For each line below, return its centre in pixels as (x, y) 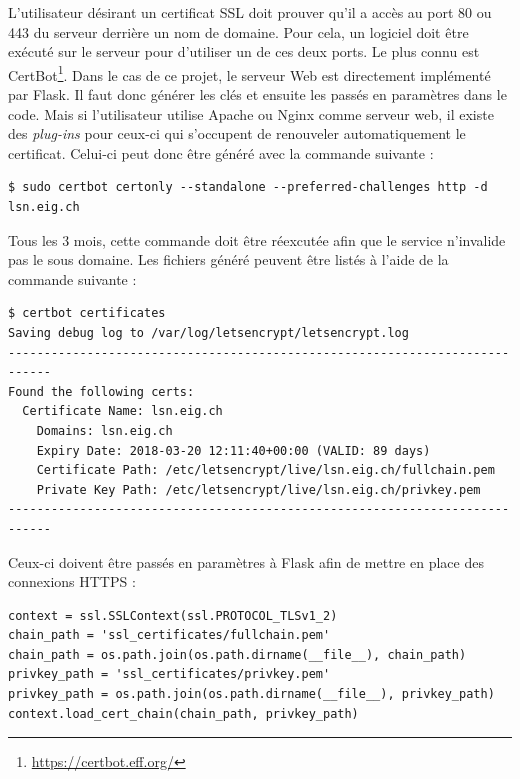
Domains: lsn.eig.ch (104, 430)
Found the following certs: (101, 391)
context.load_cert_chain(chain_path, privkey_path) (183, 713)
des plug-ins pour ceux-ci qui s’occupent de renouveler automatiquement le (237, 133)
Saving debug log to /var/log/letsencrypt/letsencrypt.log (208, 332)
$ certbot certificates (87, 313)
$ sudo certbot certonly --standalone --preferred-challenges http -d (248, 187)
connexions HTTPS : (72, 581)
